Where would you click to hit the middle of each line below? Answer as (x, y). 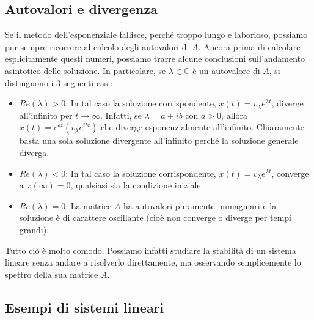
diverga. (34, 152)
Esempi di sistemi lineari (85, 307)
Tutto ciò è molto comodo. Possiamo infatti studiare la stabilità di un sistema (151, 250)
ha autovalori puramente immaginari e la (200, 205)
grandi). (34, 229)
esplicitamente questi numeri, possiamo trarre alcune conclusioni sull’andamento (155, 58)
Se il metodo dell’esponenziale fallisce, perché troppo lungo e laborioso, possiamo (156, 35)
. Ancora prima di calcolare (249, 46)
